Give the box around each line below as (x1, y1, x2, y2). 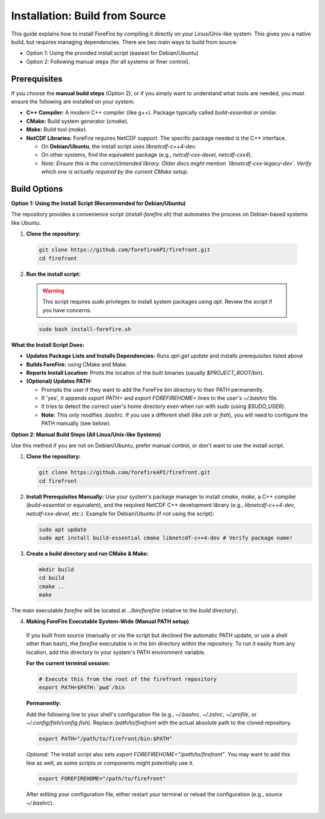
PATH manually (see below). (41, 419, 111, 427)
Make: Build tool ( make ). (26, 126, 87, 133)
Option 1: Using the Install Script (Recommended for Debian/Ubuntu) (11, 199, 186, 207)
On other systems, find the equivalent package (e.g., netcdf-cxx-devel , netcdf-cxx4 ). (41, 151, 253, 158)
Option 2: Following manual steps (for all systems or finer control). (26, 58, 190, 65)
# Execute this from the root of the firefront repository (39, 676, 217, 682)
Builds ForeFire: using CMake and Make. (26, 360, 128, 368)
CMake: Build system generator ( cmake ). (26, 118, 129, 125)
